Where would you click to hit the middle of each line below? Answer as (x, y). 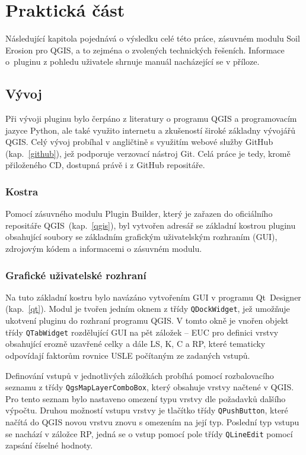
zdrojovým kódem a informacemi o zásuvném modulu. (104, 249)
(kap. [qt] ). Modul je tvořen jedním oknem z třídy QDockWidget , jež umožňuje (148, 309)
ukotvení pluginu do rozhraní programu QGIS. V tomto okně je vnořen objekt (147, 320)
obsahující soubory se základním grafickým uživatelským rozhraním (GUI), (141, 237)
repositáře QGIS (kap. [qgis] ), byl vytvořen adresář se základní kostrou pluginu (151, 225)
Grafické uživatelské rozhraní (76, 275)
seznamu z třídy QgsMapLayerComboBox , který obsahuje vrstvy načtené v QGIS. (150, 387)
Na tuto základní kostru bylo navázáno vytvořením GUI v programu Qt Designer (153, 297)
